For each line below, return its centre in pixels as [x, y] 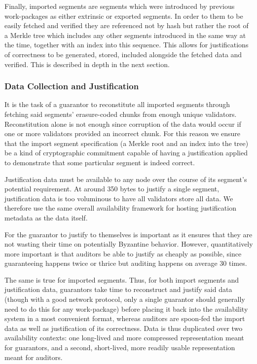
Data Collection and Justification [72, 86]
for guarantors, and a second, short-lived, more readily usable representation [120, 347]
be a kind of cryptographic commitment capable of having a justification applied [126, 153]
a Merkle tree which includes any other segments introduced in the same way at [125, 35]
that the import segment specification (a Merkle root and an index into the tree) [127, 143]
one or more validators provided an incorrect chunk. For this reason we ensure [123, 133]
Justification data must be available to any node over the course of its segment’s [126, 179]
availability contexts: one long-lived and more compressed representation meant [124, 338]
